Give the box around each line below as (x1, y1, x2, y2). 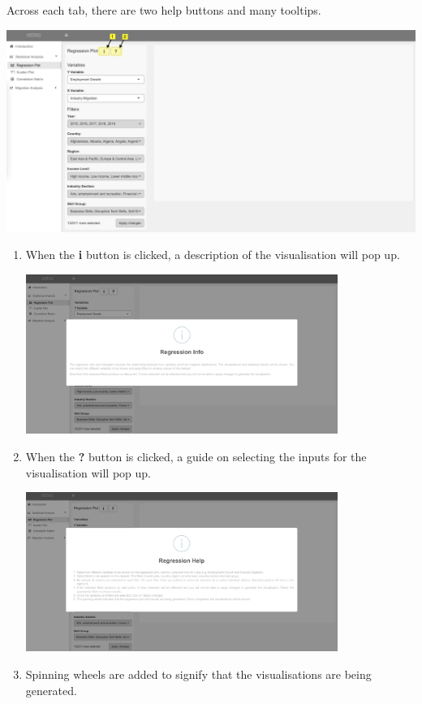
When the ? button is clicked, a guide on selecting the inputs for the (25, 448, 367, 464)
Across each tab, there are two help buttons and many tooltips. (6, 2, 321, 18)
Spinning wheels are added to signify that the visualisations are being (25, 665, 372, 682)
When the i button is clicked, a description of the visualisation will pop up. (25, 246, 400, 263)
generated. (25, 681, 77, 698)
